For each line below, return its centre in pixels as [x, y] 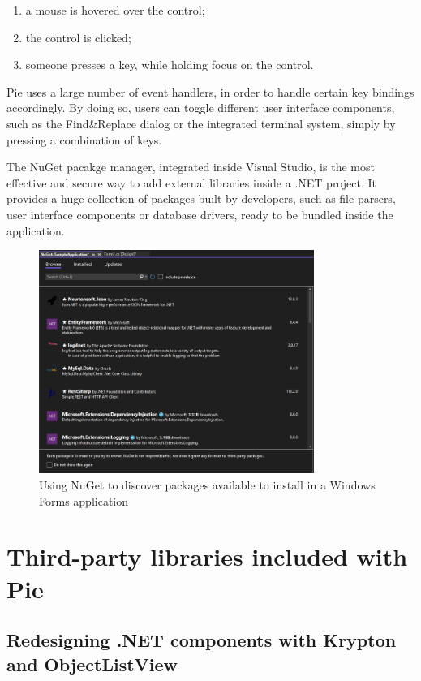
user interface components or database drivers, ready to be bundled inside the [200, 214]
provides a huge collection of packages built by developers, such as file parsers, [201, 198]
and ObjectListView [92, 664]
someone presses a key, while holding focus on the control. [170, 65]
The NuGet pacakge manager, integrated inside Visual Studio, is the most [191, 167]
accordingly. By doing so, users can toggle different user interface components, [201, 108]
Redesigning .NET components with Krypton [202, 640]
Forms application [84, 500]
